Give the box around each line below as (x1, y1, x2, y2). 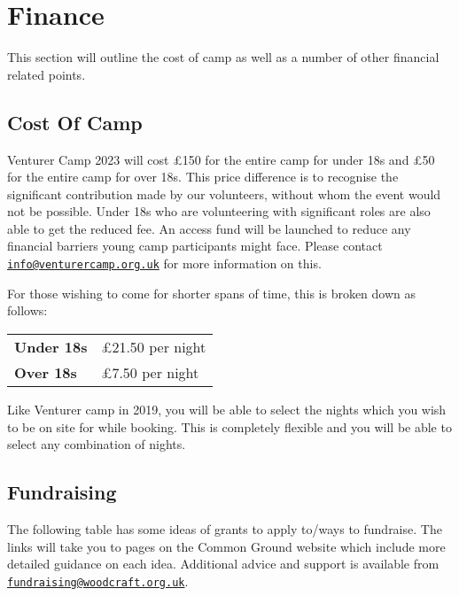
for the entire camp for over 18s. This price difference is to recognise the (7, 167, 399, 186)
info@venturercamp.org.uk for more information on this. (7, 254, 322, 273)
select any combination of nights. (7, 435, 186, 453)
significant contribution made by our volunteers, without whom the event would (7, 184, 441, 203)
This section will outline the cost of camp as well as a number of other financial (7, 48, 440, 66)
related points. (7, 65, 86, 83)
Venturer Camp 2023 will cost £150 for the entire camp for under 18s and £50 (7, 150, 435, 168)
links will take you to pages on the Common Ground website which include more (7, 537, 446, 555)
